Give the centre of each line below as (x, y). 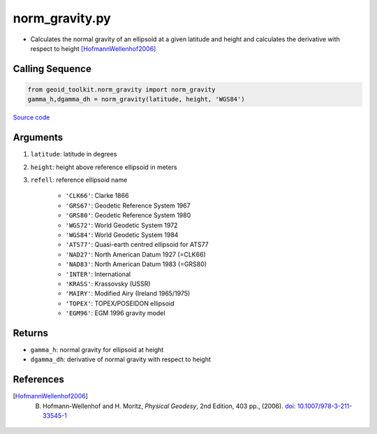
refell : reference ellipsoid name (79, 180)
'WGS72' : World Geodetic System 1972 (121, 225)
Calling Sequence (52, 69)
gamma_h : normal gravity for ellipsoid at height (97, 349)
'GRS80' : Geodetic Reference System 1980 (128, 215)
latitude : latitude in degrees (74, 154)
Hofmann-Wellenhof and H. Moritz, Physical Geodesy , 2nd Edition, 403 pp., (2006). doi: (169, 406)
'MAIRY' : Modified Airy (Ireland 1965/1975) (128, 294)
